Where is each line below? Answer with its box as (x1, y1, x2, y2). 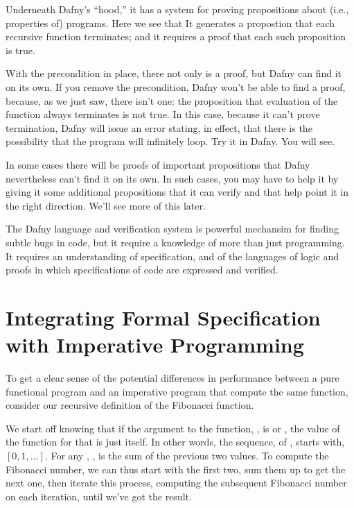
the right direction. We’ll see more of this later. (6, 198, 206, 212)
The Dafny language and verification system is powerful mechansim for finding (6, 221, 339, 236)
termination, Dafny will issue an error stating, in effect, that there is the (6, 120, 312, 135)
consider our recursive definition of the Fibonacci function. (6, 398, 254, 412)
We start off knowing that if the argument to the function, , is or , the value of (6, 421, 340, 435)
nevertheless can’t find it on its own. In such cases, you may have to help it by (6, 171, 339, 185)
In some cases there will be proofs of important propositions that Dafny (6, 157, 310, 171)
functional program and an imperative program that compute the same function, (6, 384, 348, 398)
